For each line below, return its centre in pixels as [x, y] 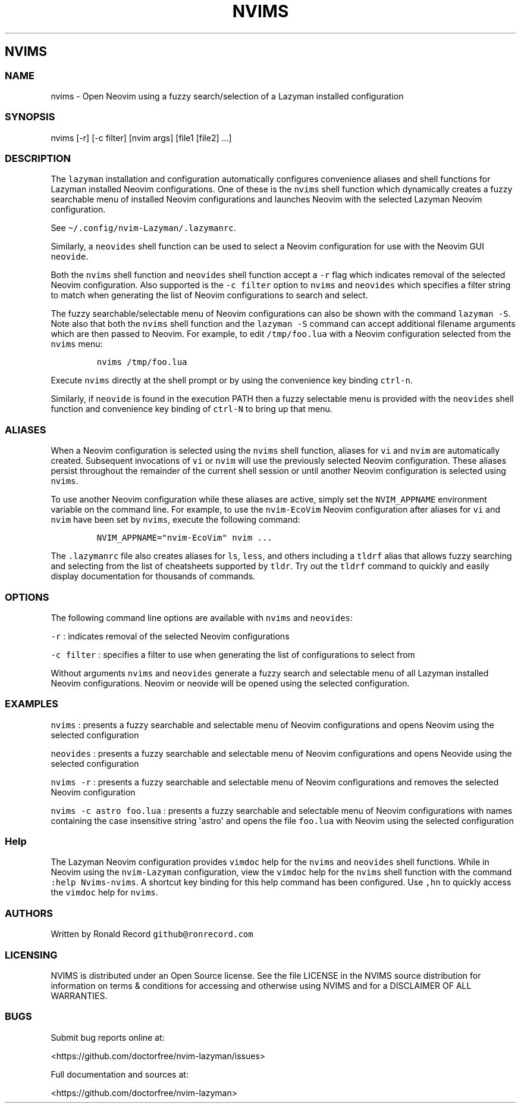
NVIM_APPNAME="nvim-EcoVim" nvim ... [184, 538]
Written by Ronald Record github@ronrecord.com [152, 934]
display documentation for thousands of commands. [153, 576]
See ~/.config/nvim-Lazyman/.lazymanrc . [143, 228]
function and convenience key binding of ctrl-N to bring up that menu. [192, 409]
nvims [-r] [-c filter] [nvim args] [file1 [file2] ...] [141, 138]
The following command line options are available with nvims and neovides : [202, 617]
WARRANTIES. [79, 995]
